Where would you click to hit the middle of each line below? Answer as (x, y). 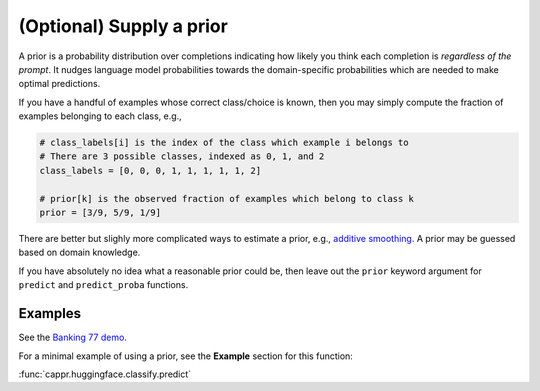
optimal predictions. (59, 84)
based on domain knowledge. (79, 252)
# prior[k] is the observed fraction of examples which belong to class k (227, 198)
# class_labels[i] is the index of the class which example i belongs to (224, 143)
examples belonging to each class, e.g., (100, 116)
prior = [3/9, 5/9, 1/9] (100, 213)
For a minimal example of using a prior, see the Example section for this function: (186, 356)
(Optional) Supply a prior (123, 26)
